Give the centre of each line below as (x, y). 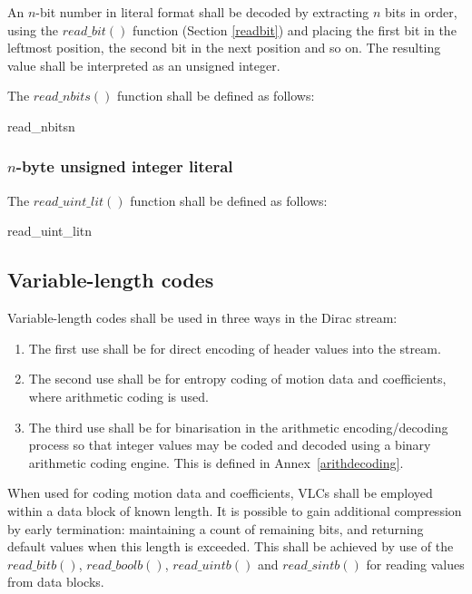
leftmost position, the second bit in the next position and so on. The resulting (224, 48)
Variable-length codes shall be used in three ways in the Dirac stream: (202, 318)
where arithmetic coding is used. (118, 396)
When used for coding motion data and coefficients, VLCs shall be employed (220, 493)
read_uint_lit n (50, 231)
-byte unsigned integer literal (124, 166)
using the (33, 29)
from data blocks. (56, 582)
